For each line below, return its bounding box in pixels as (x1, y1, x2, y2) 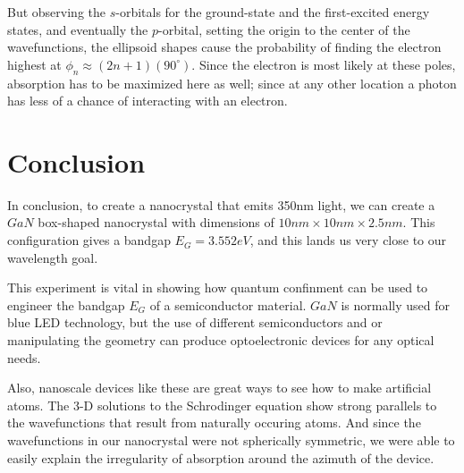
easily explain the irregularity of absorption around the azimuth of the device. (7, 448, 434, 467)
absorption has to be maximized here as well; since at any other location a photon (7, 73, 457, 92)
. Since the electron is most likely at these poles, (191, 55, 456, 73)
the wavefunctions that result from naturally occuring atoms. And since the (7, 413, 421, 432)
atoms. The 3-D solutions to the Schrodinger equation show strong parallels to (7, 395, 437, 414)
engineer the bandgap (7, 295, 125, 314)
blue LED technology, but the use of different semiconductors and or (7, 313, 383, 332)
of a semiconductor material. (149, 295, 307, 314)
